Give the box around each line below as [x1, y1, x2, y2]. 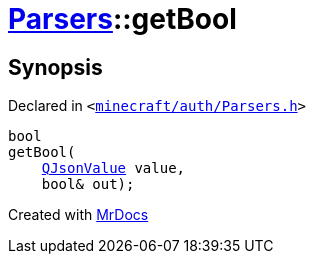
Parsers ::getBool [8, 2, 237, 36]
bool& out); [41, 176, 135, 193]
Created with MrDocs [8, 206, 149, 224]
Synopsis [8, 54, 103, 80]
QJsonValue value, [41, 160, 186, 177]
